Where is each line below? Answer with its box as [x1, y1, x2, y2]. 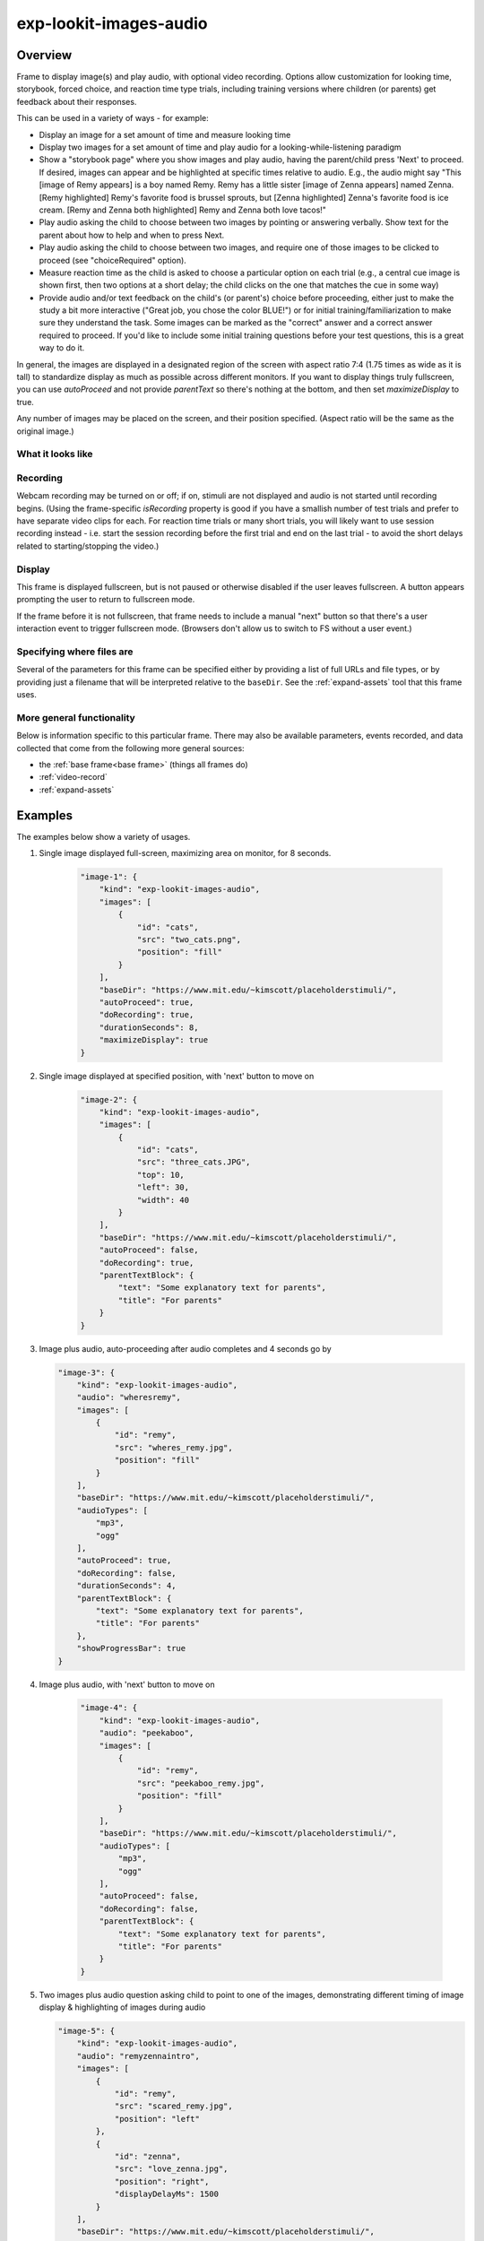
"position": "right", [114, 2176, 210, 2186]
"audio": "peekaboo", [99, 1728, 194, 1738]
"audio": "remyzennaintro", [76, 2051, 201, 2061]
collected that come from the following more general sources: [16, 742, 246, 753]
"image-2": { [80, 1095, 138, 1104]
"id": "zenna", [114, 2151, 181, 2161]
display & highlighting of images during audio [39, 2002, 206, 2012]
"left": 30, [136, 1182, 190, 1192]
